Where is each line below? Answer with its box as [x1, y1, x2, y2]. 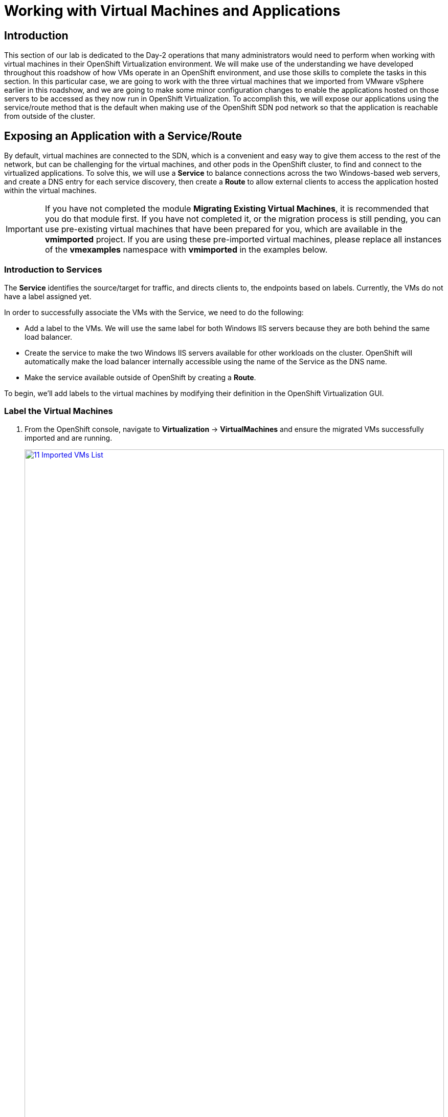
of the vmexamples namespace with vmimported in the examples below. [44, 244, 328, 255]
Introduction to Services [4, 264, 102, 275]
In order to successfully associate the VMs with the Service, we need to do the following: [4, 307, 304, 317]
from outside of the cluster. [4, 112, 95, 121]
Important [6, 224, 43, 235]
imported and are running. [25, 433, 113, 442]
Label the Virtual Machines [4, 406, 113, 417]
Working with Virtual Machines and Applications [4, 2, 341, 19]
